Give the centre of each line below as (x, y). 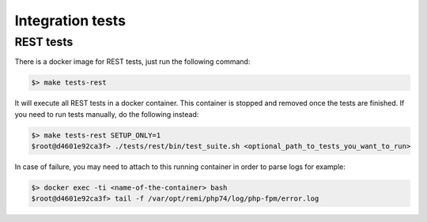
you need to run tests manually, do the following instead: (107, 114)
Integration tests (70, 21)
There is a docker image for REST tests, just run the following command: (132, 62)
